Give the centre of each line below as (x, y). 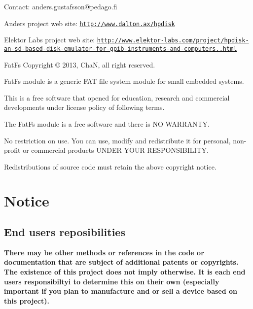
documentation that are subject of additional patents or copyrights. (121, 262)
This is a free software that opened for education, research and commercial (117, 97)
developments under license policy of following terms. (84, 107)
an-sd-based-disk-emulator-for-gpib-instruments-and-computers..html (121, 49)
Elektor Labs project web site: (50, 40)
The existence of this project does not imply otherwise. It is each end (125, 272)
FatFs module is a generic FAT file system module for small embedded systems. (124, 81)
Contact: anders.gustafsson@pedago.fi (61, 6)
